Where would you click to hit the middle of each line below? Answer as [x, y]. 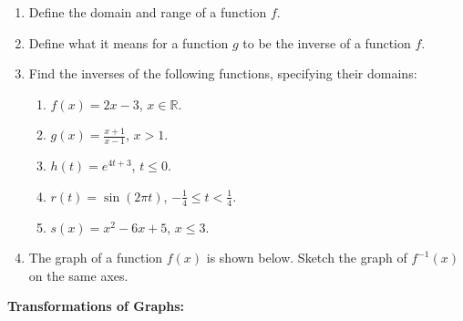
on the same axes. [78, 275]
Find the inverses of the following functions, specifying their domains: [223, 73]
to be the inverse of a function [327, 42]
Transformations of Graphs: [96, 306]
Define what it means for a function [129, 42]
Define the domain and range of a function [148, 12]
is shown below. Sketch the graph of [307, 258]
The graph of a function [96, 258]
